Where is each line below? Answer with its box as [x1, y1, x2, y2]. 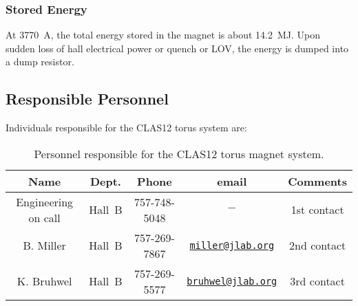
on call [28, 209, 61, 226]
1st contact [291, 201, 344, 218]
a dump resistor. [6, 54, 74, 69]
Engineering [16, 193, 74, 210]
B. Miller [23, 237, 66, 254]
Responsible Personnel [6, 88, 169, 109]
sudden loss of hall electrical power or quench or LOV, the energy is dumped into [6, 41, 349, 55]
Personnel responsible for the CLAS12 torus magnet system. [34, 145, 324, 162]
